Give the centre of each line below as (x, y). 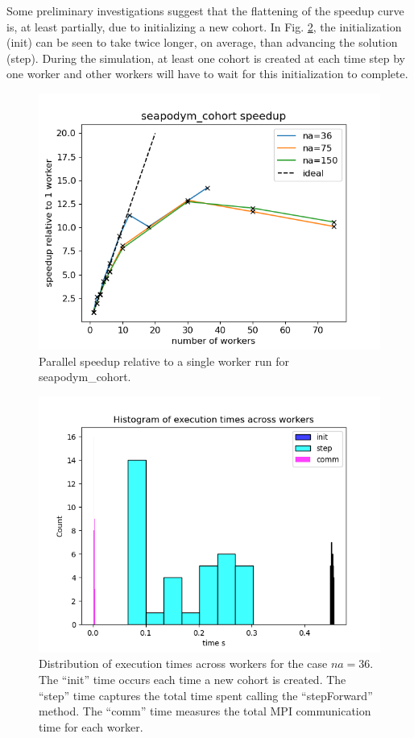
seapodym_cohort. (85, 377)
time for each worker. (91, 726)
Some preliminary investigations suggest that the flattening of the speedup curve (205, 10)
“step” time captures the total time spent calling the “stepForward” (206, 695)
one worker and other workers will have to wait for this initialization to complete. (207, 74)
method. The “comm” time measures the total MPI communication (205, 711)
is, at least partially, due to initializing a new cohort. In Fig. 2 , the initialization (204, 26)
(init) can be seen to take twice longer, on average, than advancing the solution (202, 42)
